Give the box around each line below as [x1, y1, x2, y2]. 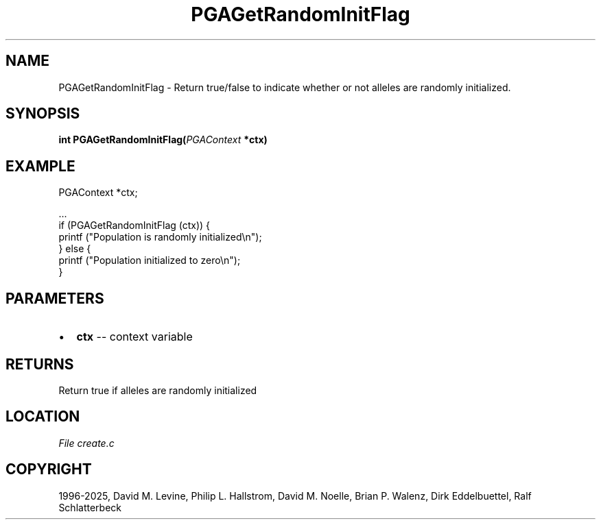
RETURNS [5, 355, 74, 373]
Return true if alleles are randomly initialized [58, 384, 257, 396]
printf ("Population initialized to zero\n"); [58, 254, 241, 267]
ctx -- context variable [76, 330, 193, 344]
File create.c [58, 437, 115, 449]
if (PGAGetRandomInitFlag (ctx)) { [58, 219, 211, 232]
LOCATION [5, 408, 80, 426]
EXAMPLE [5, 157, 75, 175]
